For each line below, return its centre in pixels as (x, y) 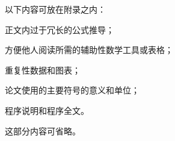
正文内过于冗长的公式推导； (60, 29)
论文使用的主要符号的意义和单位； (72, 90)
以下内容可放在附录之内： (55, 9)
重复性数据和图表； (43, 70)
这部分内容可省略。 (43, 130)
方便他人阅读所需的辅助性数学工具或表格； (89, 50)
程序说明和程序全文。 (47, 110)
